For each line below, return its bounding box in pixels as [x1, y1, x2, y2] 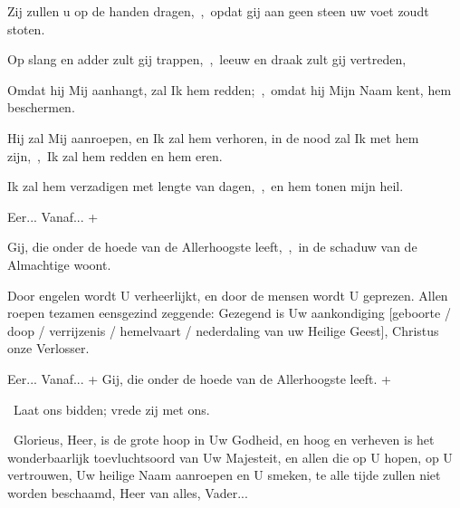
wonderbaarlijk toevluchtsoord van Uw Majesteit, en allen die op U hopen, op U [7, 447, 453, 466]
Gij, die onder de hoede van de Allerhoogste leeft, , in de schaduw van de [7, 237, 417, 256]
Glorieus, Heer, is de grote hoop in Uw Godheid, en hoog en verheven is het [13, 430, 435, 449]
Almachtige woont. [7, 254, 111, 273]
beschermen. [7, 98, 75, 117]
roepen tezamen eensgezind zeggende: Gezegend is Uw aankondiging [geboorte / [7, 303, 451, 322]
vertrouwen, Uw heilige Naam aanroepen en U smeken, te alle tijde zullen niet [7, 465, 441, 484]
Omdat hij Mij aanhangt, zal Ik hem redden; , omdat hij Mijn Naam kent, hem [7, 80, 452, 99]
